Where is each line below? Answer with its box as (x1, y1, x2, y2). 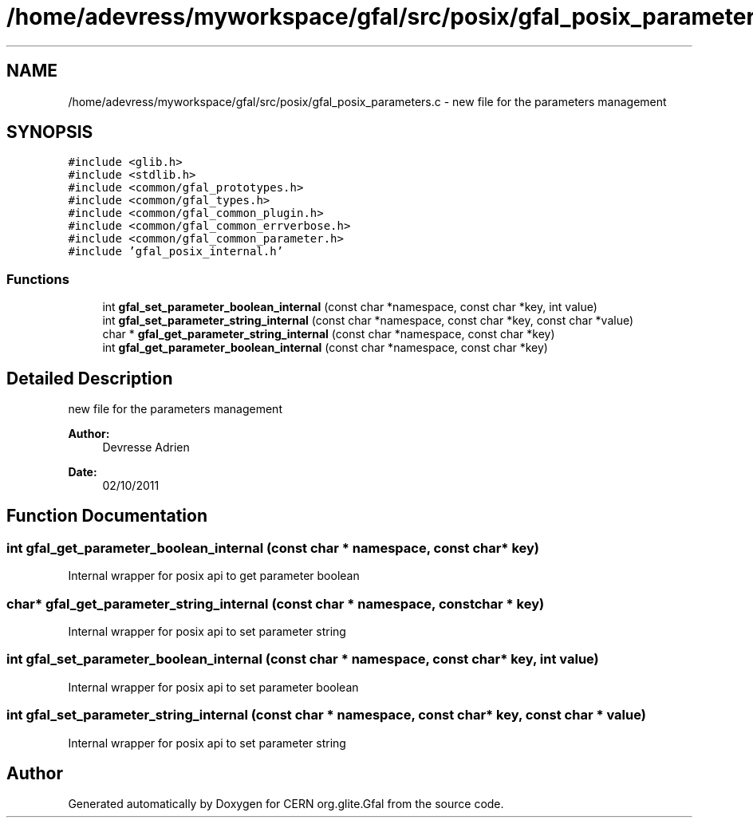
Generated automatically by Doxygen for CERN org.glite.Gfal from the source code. (68, 797, 504, 811)
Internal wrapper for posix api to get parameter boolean (68, 569, 360, 583)
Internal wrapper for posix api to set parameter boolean (68, 680, 359, 694)
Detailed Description (6, 368, 173, 388)
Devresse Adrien (102, 440, 190, 455)
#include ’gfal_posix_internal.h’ (68, 245, 284, 258)
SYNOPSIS (6, 122, 93, 143)
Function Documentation (6, 506, 207, 526)
